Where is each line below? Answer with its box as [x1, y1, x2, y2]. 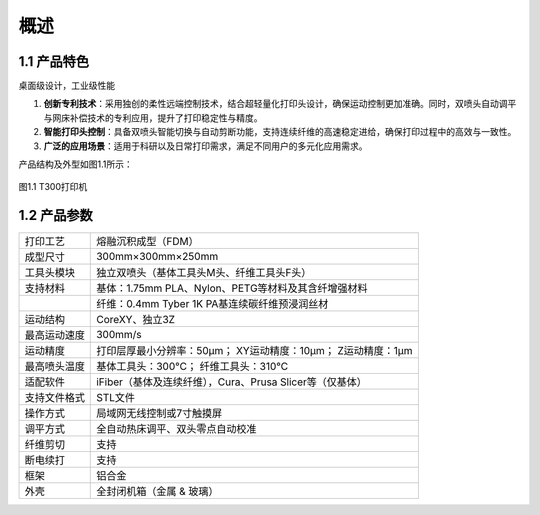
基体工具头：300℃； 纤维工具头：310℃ [96, 360, 289, 374]
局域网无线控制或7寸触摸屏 [96, 406, 223, 420]
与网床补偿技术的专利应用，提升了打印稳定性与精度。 [43, 111, 263, 124]
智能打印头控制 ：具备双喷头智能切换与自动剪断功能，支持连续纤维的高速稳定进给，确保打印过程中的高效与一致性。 [43, 126, 517, 138]
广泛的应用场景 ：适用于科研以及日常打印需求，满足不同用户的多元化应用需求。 [43, 140, 368, 152]
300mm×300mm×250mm [96, 250, 219, 264]
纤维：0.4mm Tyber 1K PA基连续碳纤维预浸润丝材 [96, 297, 329, 311]
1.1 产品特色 [18, 53, 90, 70]
